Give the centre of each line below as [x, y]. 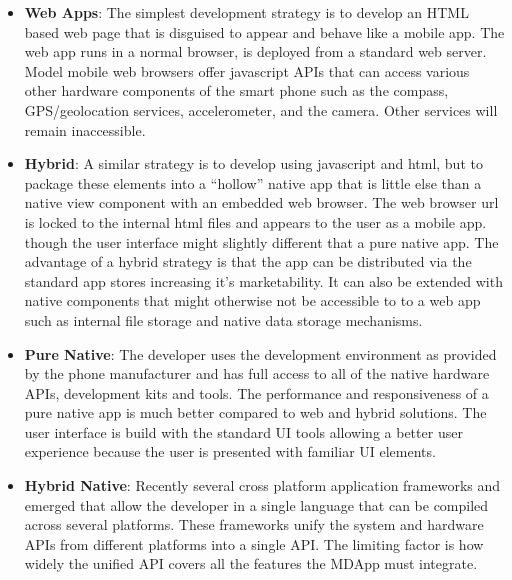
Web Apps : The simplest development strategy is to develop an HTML [246, 12]
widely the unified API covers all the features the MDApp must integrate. [251, 563]
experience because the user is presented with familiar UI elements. [230, 451]
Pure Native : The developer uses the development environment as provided [260, 353]
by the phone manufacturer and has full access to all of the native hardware [257, 373]
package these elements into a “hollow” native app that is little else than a [253, 182]
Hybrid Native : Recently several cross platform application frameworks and [262, 485]
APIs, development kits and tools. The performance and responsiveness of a [256, 392]
